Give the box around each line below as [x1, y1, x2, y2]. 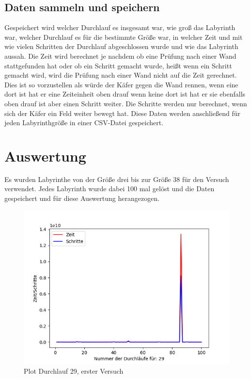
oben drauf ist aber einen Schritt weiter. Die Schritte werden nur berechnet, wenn [4, 98, 247, 108]
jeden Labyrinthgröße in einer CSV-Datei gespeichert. [4, 117, 164, 128]
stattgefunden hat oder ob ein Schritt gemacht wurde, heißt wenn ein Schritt [4, 60, 232, 70]
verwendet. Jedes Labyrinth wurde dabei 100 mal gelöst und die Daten [4, 183, 215, 194]
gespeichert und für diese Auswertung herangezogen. [4, 193, 160, 203]
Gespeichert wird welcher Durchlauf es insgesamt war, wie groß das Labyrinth [4, 22, 235, 33]
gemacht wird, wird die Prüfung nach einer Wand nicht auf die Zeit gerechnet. [4, 70, 237, 80]
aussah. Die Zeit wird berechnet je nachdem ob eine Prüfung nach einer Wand [4, 50, 236, 61]
